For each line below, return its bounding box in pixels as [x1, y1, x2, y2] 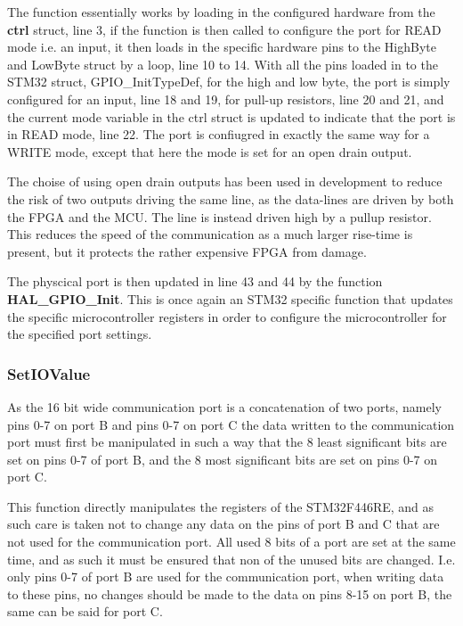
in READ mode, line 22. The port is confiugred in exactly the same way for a [7, 125, 430, 144]
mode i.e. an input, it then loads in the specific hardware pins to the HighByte [7, 37, 436, 56]
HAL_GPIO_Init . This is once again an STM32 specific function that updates [7, 289, 453, 308]
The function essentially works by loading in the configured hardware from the [7, 3, 435, 21]
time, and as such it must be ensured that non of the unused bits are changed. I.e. [7, 549, 456, 568]
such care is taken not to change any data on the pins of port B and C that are [7, 515, 440, 533]
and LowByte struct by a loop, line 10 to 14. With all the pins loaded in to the [7, 54, 438, 73]
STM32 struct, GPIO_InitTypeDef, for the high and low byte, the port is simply [7, 72, 451, 91]
